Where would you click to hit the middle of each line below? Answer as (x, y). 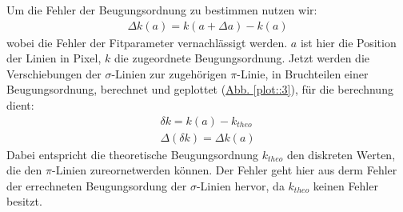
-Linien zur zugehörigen (169, 73)
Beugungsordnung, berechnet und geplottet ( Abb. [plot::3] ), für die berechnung (200, 89)
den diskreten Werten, (341, 154)
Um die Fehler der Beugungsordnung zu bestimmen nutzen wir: (162, 10)
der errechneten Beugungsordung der (97, 185)
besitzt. (24, 201)
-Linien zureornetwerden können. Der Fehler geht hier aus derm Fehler (224, 170)
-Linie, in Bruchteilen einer (303, 73)
